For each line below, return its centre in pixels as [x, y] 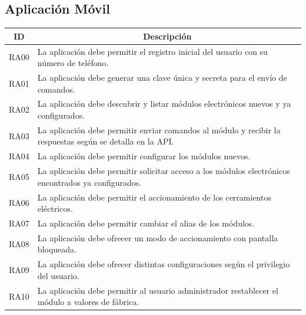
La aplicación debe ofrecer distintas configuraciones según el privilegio [164, 264]
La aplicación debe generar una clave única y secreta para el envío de [162, 77]
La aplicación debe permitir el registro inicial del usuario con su [152, 51]
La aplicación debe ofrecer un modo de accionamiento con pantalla [158, 237]
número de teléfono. [73, 63]
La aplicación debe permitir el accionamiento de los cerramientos [154, 197]
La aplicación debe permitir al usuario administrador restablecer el [158, 290]
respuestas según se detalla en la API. [106, 141]
